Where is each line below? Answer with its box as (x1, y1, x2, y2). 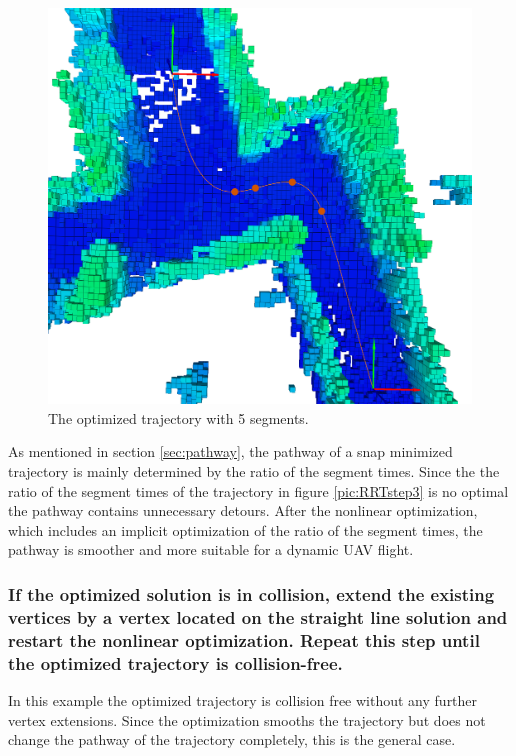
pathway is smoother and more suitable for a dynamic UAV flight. (8, 539, 414, 560)
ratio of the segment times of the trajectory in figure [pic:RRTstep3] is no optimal (8, 480, 509, 501)
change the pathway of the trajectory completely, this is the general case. (8, 729, 456, 750)
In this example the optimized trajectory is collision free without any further (8, 689, 478, 710)
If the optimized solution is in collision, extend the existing (8, 581, 495, 606)
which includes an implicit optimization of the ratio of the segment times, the (8, 519, 483, 540)
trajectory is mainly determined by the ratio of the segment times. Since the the (8, 461, 500, 482)
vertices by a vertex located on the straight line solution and (8, 604, 508, 629)
